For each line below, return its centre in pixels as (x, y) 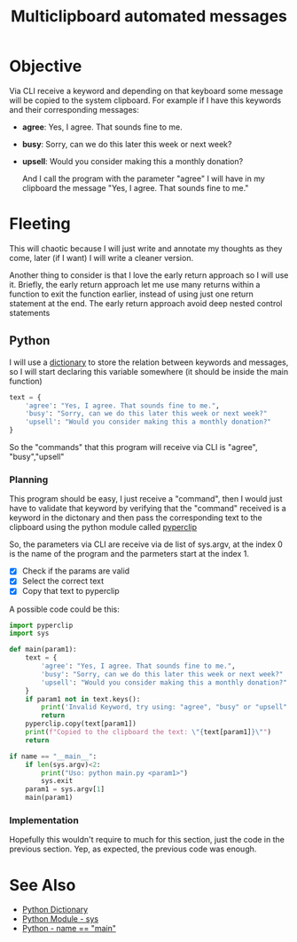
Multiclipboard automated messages (149, 16)
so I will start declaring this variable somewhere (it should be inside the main (149, 371)
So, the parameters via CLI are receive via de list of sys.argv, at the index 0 (146, 544)
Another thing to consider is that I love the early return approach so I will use (149, 275)
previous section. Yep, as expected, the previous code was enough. (133, 849)
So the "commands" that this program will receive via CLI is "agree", (133, 447)
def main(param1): (43, 650)
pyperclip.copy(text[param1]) (81, 724)
